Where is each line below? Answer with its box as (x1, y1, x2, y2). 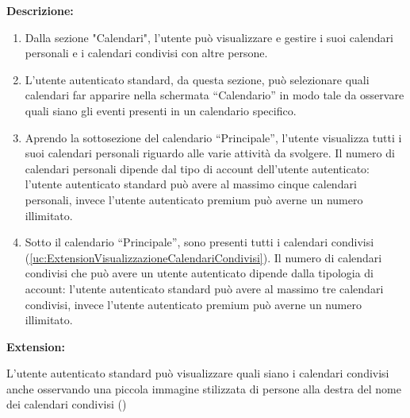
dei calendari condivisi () (6, 396, 127, 412)
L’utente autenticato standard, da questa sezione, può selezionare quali (25, 71, 370, 87)
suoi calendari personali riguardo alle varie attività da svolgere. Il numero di (25, 145, 395, 161)
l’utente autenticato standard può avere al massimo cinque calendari (25, 176, 357, 192)
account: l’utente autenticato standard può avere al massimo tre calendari (25, 280, 384, 296)
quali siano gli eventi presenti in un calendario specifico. (25, 102, 297, 118)
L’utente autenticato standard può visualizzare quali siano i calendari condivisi (6, 365, 389, 381)
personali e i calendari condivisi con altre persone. (25, 45, 268, 61)
